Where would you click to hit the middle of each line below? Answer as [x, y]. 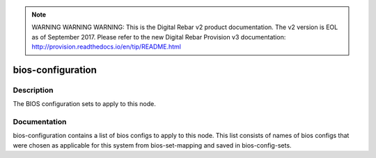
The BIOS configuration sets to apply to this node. [84, 104]
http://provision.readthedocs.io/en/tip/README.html [106, 47]
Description [33, 90]
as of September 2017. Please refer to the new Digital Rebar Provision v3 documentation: [159, 37]
